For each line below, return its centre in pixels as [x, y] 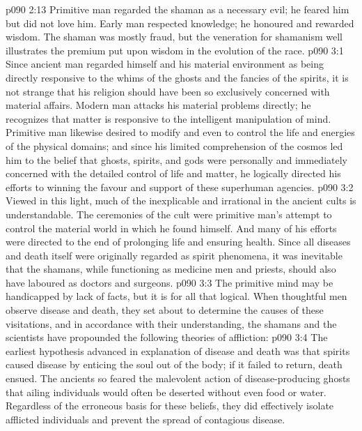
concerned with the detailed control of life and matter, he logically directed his [173, 173]
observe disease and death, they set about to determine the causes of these [165, 310]
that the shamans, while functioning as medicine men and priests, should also [171, 269]
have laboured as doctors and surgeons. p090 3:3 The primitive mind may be [170, 282]
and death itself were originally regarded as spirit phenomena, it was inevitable [174, 255]
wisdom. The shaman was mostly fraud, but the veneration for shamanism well [174, 37]
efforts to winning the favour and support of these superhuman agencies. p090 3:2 [180, 187]
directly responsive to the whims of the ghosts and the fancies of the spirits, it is [177, 77]
